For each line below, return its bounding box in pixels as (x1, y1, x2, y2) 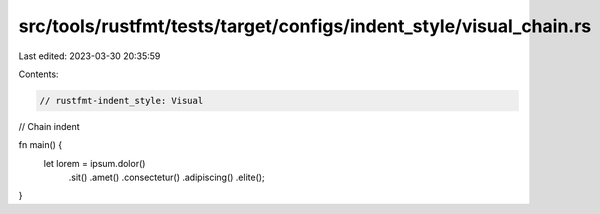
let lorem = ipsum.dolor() (43, 157, 146, 169)
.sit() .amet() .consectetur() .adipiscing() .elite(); (68, 171, 265, 184)
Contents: (18, 68, 59, 80)
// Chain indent (18, 120, 80, 132)
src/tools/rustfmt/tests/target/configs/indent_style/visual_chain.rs (18, 15, 592, 37)
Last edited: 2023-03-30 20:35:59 (18, 50, 161, 62)
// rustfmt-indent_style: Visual (39, 95, 204, 106)
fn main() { (18, 139, 63, 151)
